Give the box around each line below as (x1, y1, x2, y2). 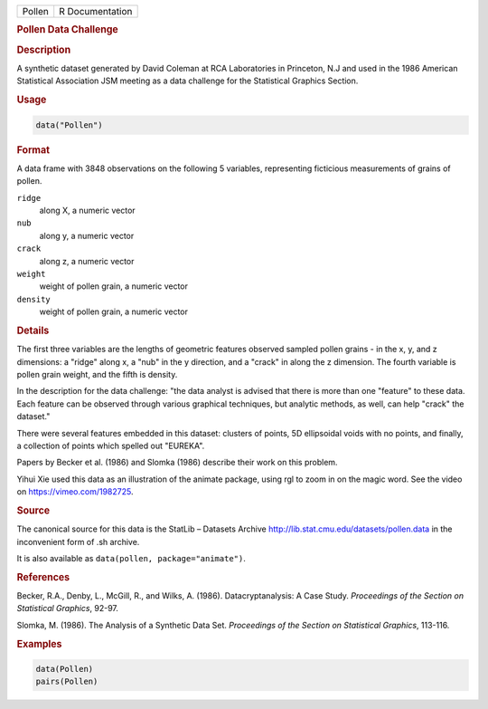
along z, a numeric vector (39, 255, 135, 266)
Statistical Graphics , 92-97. (16, 603, 119, 614)
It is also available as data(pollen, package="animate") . (16, 552, 246, 563)
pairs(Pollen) (35, 676, 99, 687)
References (16, 570, 70, 583)
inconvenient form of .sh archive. (16, 536, 140, 547)
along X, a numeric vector (39, 205, 136, 216)
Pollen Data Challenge (16, 24, 119, 36)
